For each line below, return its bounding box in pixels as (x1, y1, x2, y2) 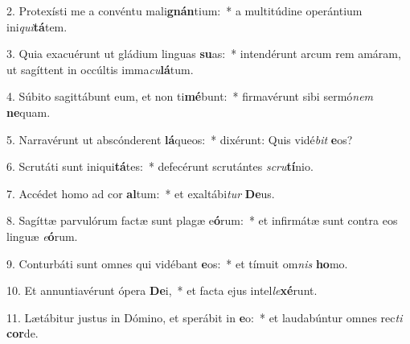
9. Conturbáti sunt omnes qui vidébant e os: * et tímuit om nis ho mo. (6, 255, 348, 271)
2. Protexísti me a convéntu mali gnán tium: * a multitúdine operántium (6, 2, 363, 19)
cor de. (6, 325, 39, 342)
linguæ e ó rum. (6, 227, 78, 244)
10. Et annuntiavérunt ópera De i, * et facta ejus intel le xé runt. (6, 282, 318, 299)
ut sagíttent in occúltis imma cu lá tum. (6, 60, 194, 77)
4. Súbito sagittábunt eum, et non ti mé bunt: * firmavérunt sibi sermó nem (6, 88, 374, 105)
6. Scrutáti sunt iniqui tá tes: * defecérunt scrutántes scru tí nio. (6, 158, 314, 175)
